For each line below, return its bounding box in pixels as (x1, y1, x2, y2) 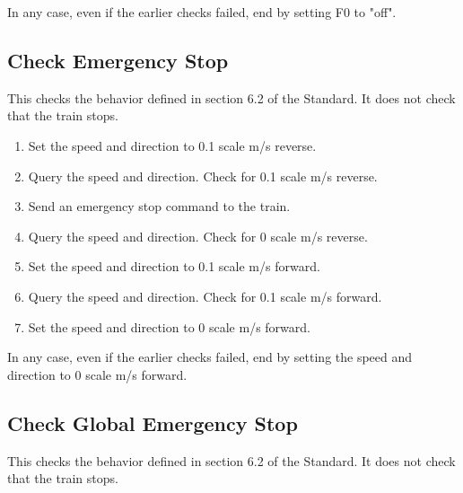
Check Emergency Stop (7, 46, 229, 74)
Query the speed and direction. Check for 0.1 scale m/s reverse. (28, 166, 378, 185)
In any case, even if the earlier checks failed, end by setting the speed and (7, 348, 413, 366)
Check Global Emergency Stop (7, 409, 298, 436)
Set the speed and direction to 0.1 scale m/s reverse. (28, 136, 317, 154)
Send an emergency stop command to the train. (28, 197, 291, 216)
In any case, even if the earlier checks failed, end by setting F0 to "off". (7, 3, 397, 21)
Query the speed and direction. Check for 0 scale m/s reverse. (28, 226, 368, 245)
